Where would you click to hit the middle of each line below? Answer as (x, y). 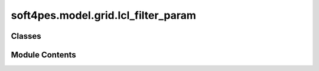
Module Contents (43, 55)
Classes (26, 36)
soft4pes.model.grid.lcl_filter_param (103, 15)
